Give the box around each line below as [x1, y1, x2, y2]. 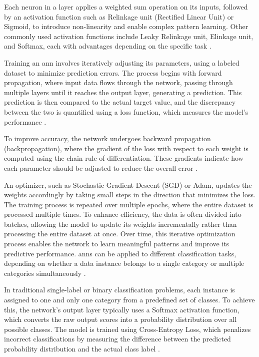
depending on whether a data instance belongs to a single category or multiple [4, 258, 244, 268]
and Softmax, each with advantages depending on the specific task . [4, 41, 211, 51]
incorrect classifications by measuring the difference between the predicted [4, 333, 231, 344]
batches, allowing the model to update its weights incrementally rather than [4, 218, 237, 229]
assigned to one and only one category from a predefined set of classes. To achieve [4, 294, 255, 305]
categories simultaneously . [4, 267, 86, 278]
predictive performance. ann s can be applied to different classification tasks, [4, 248, 236, 258]
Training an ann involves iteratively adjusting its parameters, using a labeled [4, 57, 239, 68]
